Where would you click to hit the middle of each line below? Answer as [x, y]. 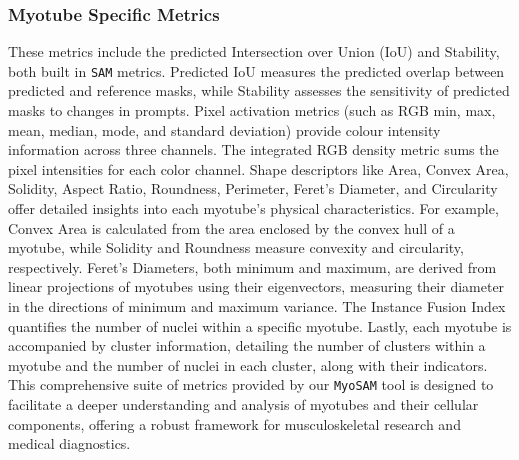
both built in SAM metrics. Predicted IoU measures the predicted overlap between [256, 70]
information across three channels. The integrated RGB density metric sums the [253, 149]
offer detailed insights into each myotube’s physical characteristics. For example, [253, 208]
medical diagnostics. [69, 443]
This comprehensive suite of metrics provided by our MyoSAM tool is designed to [251, 384]
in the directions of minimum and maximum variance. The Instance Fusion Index [257, 306]
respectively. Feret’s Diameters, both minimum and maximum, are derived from [252, 266]
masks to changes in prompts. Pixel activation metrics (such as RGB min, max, [252, 110]
